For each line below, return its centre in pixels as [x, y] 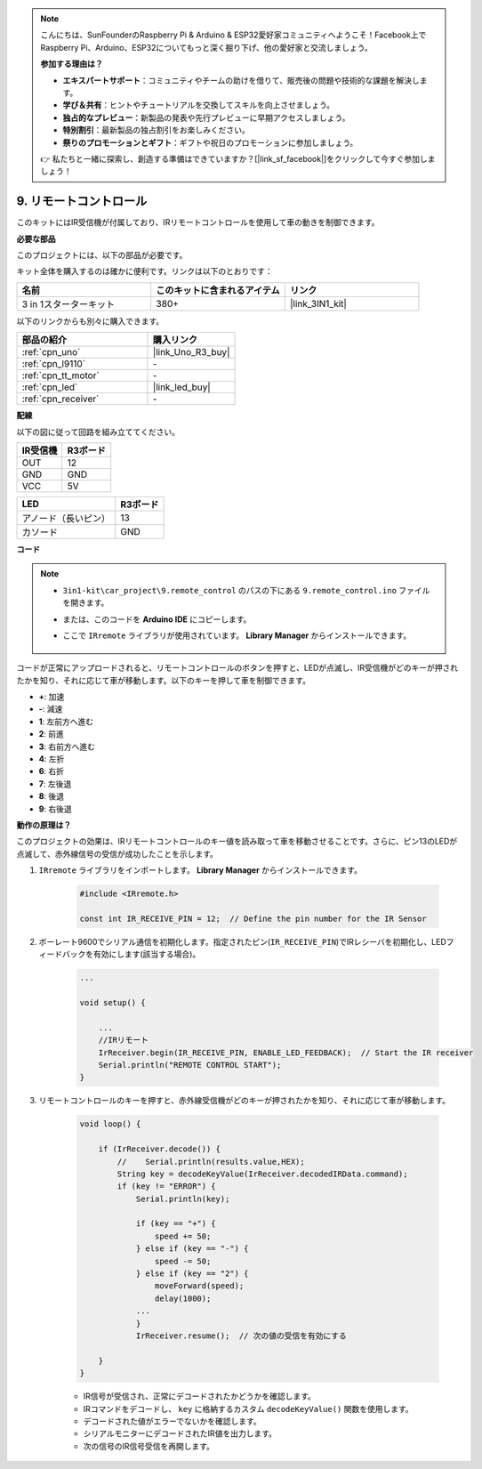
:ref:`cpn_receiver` [60, 399]
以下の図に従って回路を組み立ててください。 [98, 432]
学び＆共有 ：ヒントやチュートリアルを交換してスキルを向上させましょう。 [199, 105]
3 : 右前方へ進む [67, 747]
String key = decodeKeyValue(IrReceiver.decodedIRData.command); [262, 1174]
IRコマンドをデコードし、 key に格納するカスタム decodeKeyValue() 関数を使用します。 [248, 1408]
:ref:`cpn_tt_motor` [60, 375]
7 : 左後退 [55, 784]
